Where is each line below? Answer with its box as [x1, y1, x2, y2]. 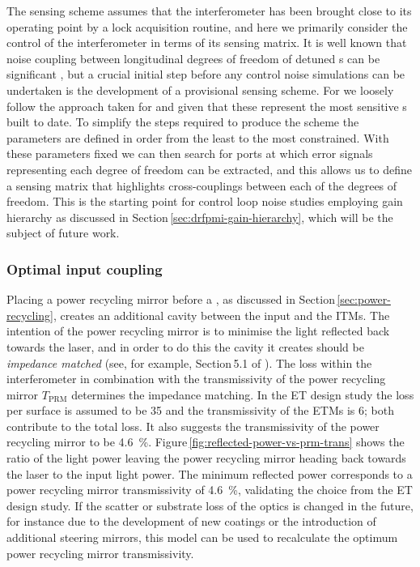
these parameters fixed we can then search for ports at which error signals [6, 145, 373, 162]
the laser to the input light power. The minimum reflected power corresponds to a [6, 465, 413, 482]
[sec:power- [337, 291, 391, 308]
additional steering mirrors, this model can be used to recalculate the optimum [6, 529, 398, 546]
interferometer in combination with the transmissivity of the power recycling [6, 370, 386, 387]
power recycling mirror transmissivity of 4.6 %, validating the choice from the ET [6, 481, 413, 498]
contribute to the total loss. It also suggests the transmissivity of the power [6, 417, 380, 434]
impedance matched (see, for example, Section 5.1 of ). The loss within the [6, 354, 372, 371]
